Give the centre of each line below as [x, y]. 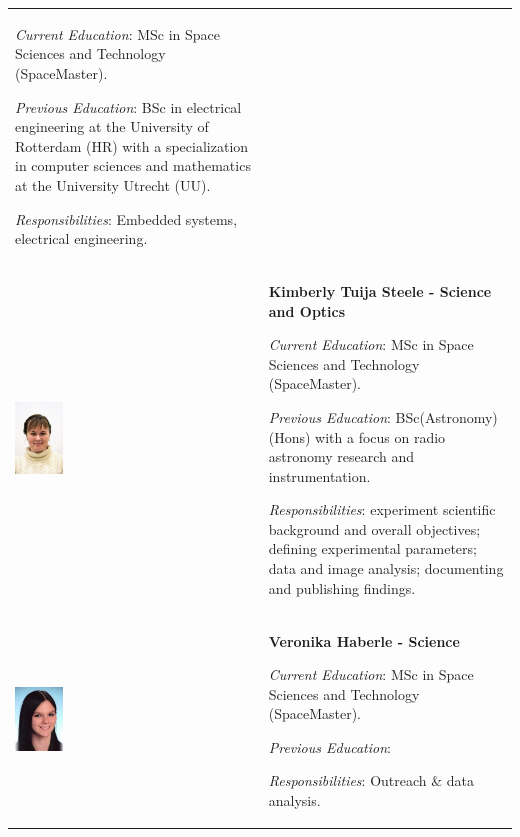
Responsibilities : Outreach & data [371, 780]
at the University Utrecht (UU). [113, 184]
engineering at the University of [112, 126]
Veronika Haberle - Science [364, 640]
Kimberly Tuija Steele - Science [380, 290]
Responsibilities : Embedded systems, [126, 218]
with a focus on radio [380, 436]
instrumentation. [319, 475]
